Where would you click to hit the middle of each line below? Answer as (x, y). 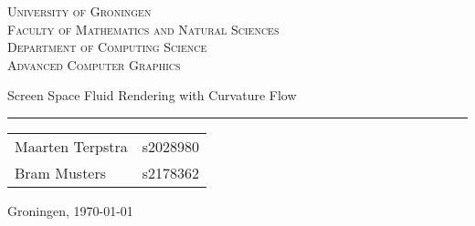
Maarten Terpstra (71, 146)
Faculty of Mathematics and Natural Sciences (143, 29)
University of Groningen (79, 11)
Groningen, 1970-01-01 (70, 210)
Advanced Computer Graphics (94, 64)
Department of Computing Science (107, 47)
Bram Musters (61, 172)
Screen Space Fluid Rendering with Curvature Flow (152, 95)
